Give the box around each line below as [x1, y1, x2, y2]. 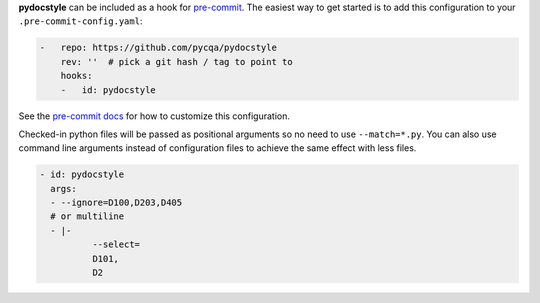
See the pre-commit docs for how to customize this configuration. [18, 110, 290, 122]
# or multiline [50, 211, 125, 222]
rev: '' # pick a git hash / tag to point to [60, 56, 294, 67]
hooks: [60, 70, 93, 82]
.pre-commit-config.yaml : [18, 15, 143, 27]
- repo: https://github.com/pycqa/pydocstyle [39, 42, 277, 54]
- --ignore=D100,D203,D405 [50, 197, 183, 209]
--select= [91, 239, 140, 250]
